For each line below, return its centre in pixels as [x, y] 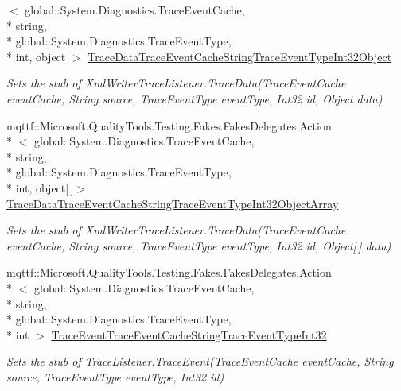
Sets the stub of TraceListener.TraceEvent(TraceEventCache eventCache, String [200, 361]
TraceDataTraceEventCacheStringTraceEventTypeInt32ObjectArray [173, 203]
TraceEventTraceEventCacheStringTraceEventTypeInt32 [189, 334]
